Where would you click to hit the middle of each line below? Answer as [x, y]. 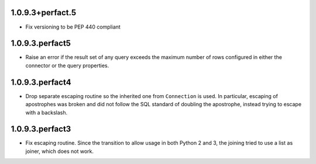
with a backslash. [47, 112]
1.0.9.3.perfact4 [41, 82]
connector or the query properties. [67, 65]
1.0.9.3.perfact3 [41, 129]
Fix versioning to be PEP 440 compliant [73, 27]
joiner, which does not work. [59, 151]
